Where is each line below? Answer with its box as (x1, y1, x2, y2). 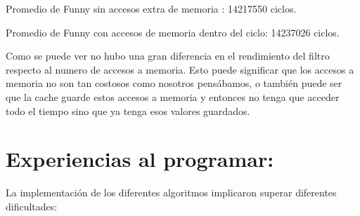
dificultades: (6, 198, 58, 213)
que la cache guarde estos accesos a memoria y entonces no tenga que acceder (6, 89, 340, 104)
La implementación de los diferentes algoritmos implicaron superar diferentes (6, 185, 337, 200)
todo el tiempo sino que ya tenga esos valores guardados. (6, 103, 250, 118)
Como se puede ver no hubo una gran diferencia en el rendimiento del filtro (6, 48, 330, 63)
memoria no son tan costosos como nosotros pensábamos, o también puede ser (6, 76, 342, 90)
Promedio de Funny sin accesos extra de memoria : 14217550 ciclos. (6, 1, 297, 15)
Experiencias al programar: (6, 144, 274, 173)
